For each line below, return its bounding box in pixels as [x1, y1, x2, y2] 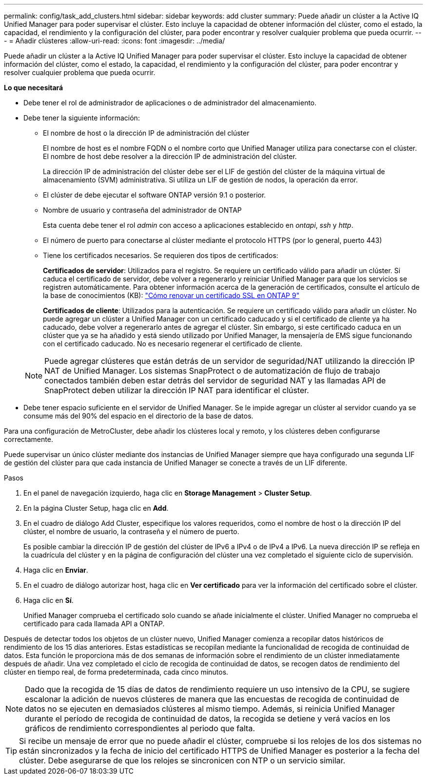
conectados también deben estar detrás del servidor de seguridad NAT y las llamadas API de [44, 376, 386, 385]
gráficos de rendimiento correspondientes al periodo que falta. [25, 723, 255, 733]
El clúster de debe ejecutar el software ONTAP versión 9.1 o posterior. [43, 191, 266, 199]
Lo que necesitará [4, 83, 63, 92]
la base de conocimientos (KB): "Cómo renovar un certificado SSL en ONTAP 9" [43, 291, 300, 300]
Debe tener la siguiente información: [23, 114, 140, 122]
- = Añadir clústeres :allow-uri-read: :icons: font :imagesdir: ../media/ [4, 37, 225, 45]
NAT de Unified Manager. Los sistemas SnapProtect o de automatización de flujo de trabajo [44, 366, 380, 376]
